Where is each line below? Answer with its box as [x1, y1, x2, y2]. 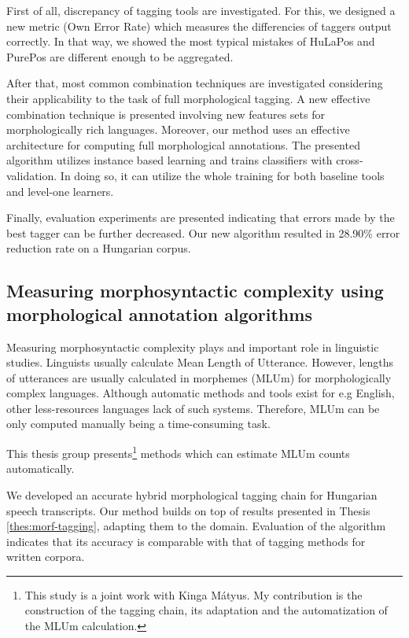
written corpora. [6, 548, 85, 565]
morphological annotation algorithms [6, 301, 312, 326]
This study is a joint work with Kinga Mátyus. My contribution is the [24, 586, 363, 603]
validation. [6, 167, 57, 183]
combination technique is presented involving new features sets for [6, 105, 325, 122]
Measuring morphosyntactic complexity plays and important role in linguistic [6, 338, 379, 355]
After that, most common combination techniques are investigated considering [6, 75, 383, 91]
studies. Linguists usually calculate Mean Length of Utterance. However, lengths [6, 354, 394, 371]
